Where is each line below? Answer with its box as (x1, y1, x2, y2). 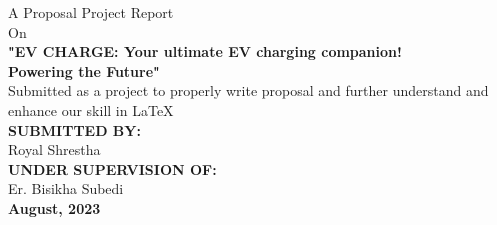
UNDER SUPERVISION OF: (8, 158, 217, 179)
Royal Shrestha (8, 139, 101, 160)
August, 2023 (8, 197, 101, 218)
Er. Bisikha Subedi (8, 178, 124, 199)
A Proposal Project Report (8, 2, 174, 22)
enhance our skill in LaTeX (8, 99, 174, 120)
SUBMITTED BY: (8, 119, 141, 140)
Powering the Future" (8, 60, 160, 81)
